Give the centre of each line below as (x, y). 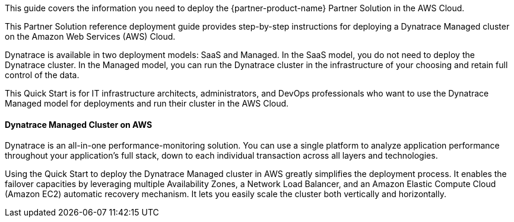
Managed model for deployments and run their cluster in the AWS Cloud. (147, 103)
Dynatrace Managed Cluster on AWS (79, 124)
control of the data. (42, 75)
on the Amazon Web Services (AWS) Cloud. (90, 36)
